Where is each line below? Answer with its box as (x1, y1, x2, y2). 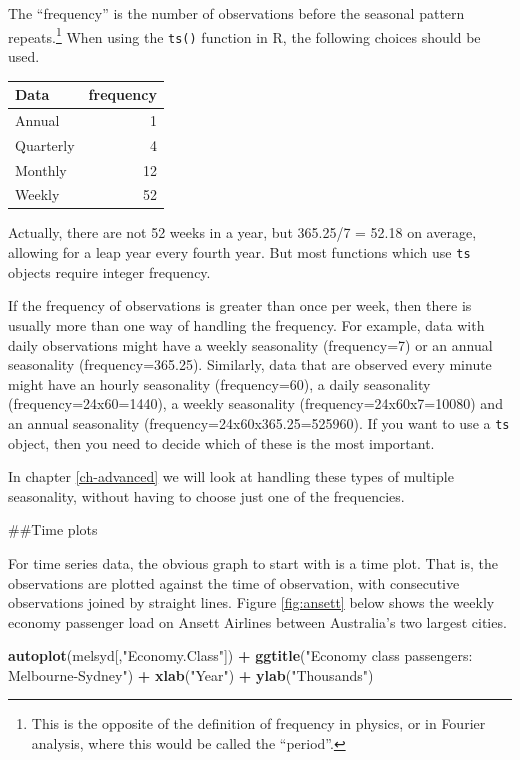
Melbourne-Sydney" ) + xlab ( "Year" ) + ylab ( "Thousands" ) (8, 664, 374, 685)
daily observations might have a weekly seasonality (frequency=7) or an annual (8, 334, 493, 355)
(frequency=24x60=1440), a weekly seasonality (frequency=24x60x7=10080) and (8, 393, 503, 414)
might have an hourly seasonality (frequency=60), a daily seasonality (8, 373, 431, 394)
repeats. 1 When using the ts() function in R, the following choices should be (8, 23, 481, 47)
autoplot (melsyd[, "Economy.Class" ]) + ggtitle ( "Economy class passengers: (8, 645, 473, 666)
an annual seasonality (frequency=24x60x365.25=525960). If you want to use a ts (8, 412, 510, 433)
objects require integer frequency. (8, 261, 211, 282)
